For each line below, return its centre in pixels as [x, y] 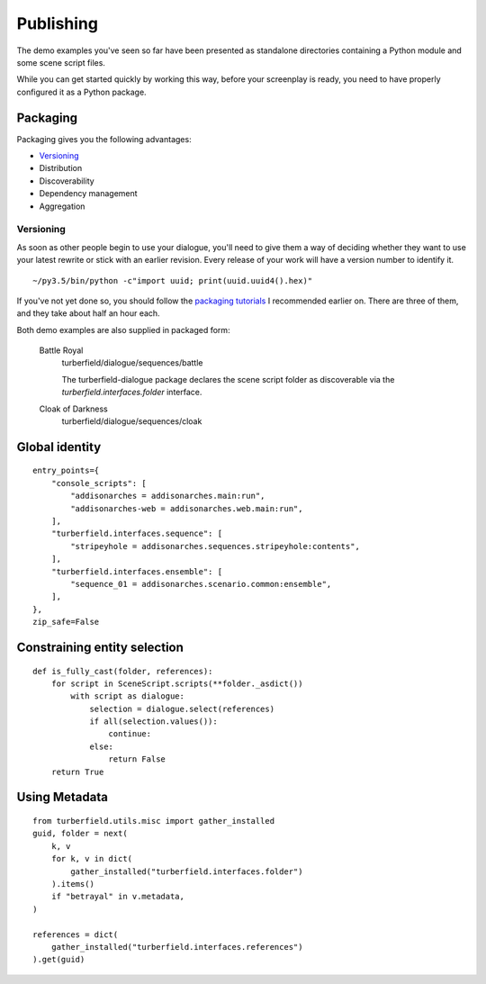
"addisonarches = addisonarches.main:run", [168, 496]
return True [77, 772]
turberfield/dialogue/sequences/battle [132, 363]
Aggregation [62, 206]
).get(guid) [59, 960]
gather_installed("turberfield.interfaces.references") [177, 947]
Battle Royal [61, 350]
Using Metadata [62, 797]
